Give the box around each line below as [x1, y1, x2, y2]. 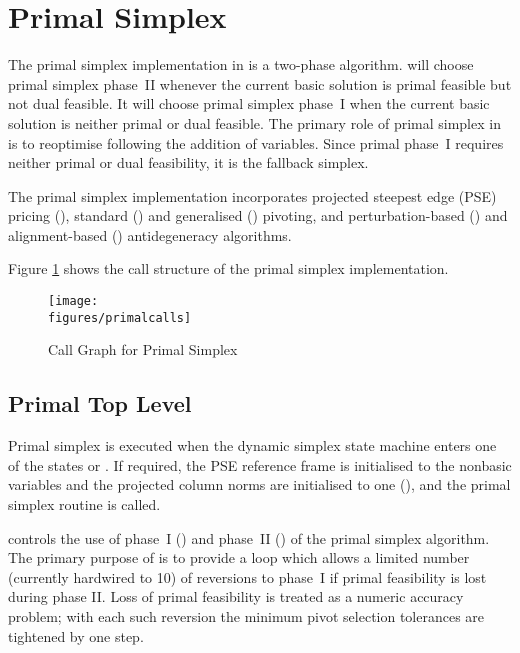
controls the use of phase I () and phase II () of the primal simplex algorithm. [8, 527, 490, 548]
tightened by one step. [8, 625, 144, 646]
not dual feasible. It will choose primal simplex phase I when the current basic [8, 93, 490, 114]
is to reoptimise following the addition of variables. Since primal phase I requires [8, 132, 504, 153]
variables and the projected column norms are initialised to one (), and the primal [8, 474, 511, 495]
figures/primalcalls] [48, 310, 192, 325]
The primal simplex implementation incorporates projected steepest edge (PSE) [8, 185, 497, 206]
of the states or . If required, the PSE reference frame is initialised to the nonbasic [8, 454, 512, 475]
